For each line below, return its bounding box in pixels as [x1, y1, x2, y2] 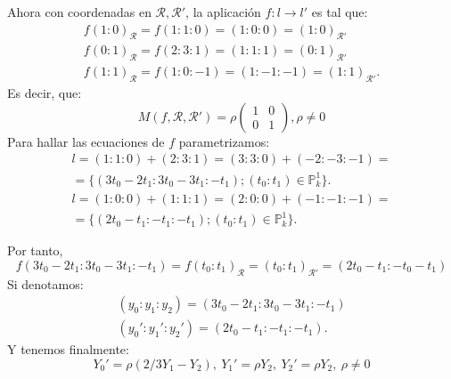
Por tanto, [7, 241, 63, 260]
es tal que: [311, 3, 368, 20]
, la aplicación [185, 3, 261, 20]
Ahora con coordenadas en [7, 3, 152, 20]
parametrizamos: [178, 132, 270, 150]
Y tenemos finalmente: [7, 340, 129, 359]
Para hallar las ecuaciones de [7, 132, 165, 150]
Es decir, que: [7, 84, 82, 102]
